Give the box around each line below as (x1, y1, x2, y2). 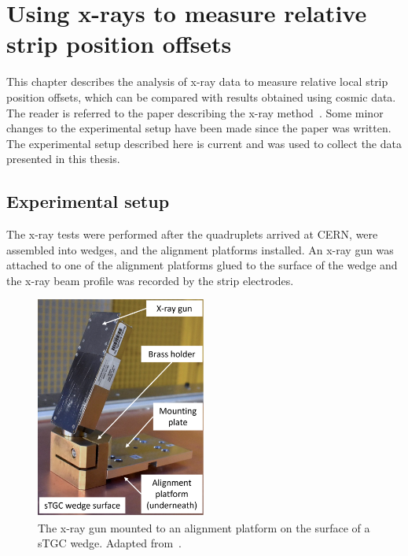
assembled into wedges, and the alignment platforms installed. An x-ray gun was (6, 241, 394, 258)
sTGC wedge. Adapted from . (38, 535, 182, 551)
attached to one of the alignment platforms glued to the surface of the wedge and (6, 257, 398, 273)
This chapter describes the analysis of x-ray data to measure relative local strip (6, 73, 388, 90)
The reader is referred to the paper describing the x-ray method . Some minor (6, 104, 384, 120)
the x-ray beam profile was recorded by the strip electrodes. (6, 272, 294, 288)
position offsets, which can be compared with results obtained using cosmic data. (6, 88, 396, 105)
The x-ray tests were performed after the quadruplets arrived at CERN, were (6, 226, 378, 243)
